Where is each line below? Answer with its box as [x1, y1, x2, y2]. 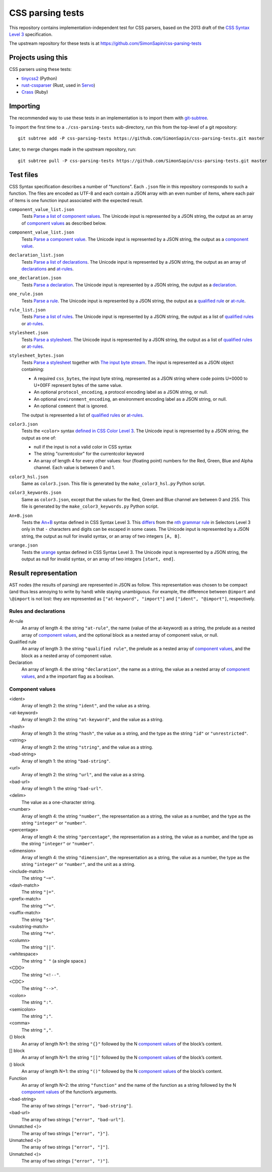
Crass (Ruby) [21, 89, 48, 95]
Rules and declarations [9, 608, 66, 615]
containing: [21, 366, 44, 372]
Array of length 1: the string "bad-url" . [21, 786, 103, 792]
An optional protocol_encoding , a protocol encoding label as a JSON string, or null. [34, 389, 208, 395]
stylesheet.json [9, 330, 49, 336]
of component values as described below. [21, 220, 107, 226]
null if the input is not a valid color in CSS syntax [34, 444, 132, 450]
